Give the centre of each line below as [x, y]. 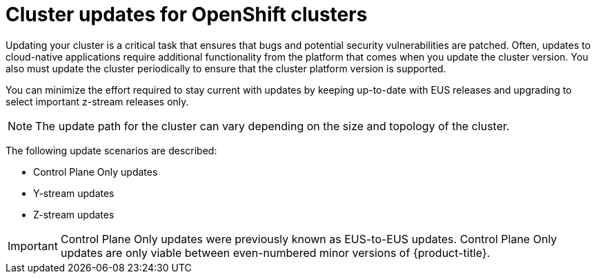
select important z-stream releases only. [97, 101]
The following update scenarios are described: [111, 150]
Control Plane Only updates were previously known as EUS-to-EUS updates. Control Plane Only [309, 239]
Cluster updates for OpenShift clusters [187, 14]
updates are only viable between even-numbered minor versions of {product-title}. [275, 252]
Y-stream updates [74, 193]
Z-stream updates [74, 214]
